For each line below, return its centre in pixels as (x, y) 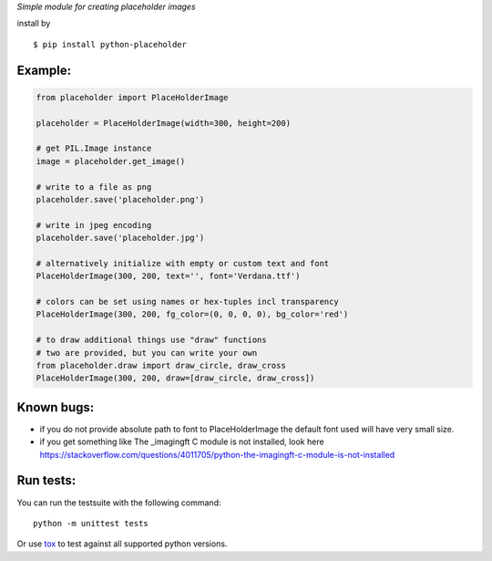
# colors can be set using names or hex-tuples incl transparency (187, 302)
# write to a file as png (94, 187)
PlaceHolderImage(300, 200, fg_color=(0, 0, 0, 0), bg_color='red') (192, 314)
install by (34, 24)
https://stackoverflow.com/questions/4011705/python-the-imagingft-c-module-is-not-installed (217, 454)
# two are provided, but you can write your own (147, 353)
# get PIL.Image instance (94, 149)
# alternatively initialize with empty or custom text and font (183, 263)
